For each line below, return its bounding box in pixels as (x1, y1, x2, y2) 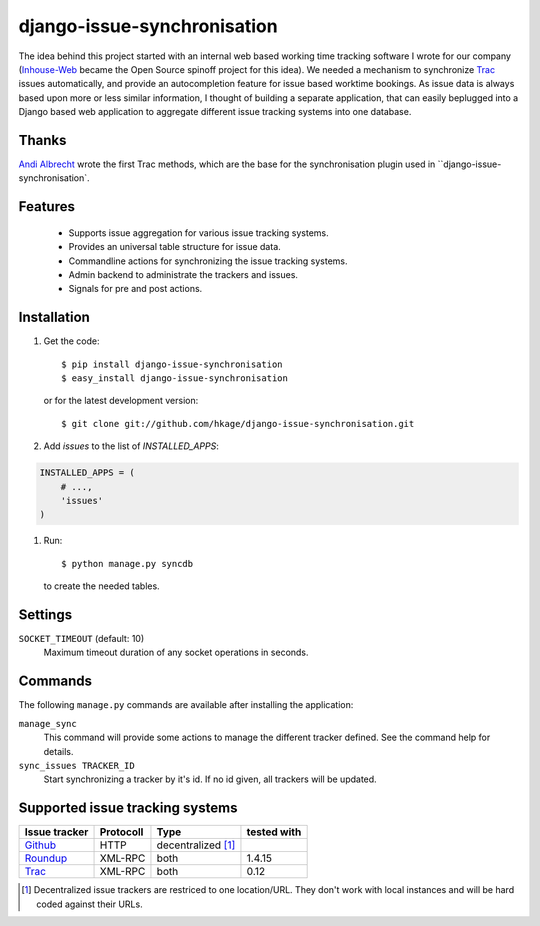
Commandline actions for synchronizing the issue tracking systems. (68, 255, 349, 267)
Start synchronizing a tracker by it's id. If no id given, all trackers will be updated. (43, 773, 377, 785)
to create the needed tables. (43, 580, 160, 592)
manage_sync (18, 718, 77, 729)
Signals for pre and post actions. (68, 283, 203, 295)
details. (43, 745, 74, 757)
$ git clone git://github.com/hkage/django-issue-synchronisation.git (61, 418, 415, 429)
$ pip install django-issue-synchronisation (61, 358, 284, 370)
